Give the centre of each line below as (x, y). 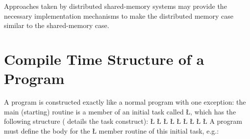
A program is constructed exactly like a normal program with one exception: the (125, 102)
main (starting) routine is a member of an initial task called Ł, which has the (120, 111)
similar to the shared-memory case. (57, 25)
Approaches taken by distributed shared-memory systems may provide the (115, 6)
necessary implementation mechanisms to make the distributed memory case (119, 15)
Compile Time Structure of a (104, 59)
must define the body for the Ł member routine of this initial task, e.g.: (112, 130)
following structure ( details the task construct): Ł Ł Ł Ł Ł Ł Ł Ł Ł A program (123, 121)
